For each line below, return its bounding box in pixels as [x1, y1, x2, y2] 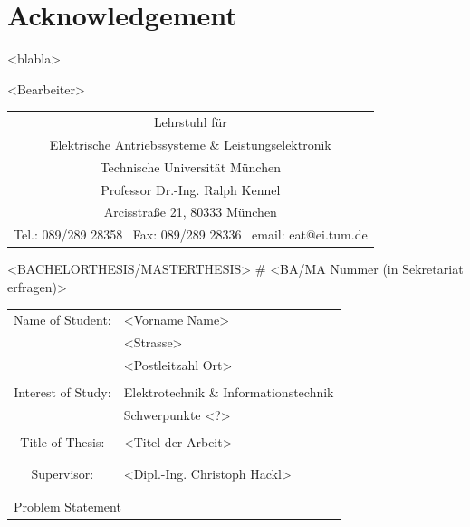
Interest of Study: [14, 383, 111, 402]
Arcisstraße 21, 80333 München [103, 202, 277, 221]
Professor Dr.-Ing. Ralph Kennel [101, 180, 281, 199]
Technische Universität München [100, 157, 281, 176]
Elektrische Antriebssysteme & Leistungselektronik [49, 134, 331, 153]
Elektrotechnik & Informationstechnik [123, 383, 334, 402]
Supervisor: [31, 464, 94, 483]
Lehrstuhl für [153, 112, 227, 132]
